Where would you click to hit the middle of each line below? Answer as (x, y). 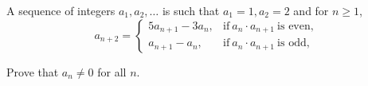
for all (112, 71)
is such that (191, 10)
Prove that (33, 71)
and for (311, 10)
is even (294, 26)
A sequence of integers (61, 10)
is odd (292, 43)
